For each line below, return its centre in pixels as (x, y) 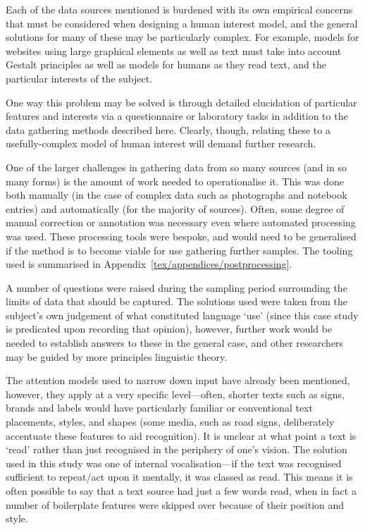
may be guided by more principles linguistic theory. (117, 356)
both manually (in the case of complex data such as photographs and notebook (177, 195)
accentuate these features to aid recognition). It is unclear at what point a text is (181, 435)
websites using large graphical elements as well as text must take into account (174, 50)
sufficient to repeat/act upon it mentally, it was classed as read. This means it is (179, 477)
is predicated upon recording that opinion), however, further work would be (169, 329)
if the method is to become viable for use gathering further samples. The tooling (179, 250)
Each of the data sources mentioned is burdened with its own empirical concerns (179, 9)
